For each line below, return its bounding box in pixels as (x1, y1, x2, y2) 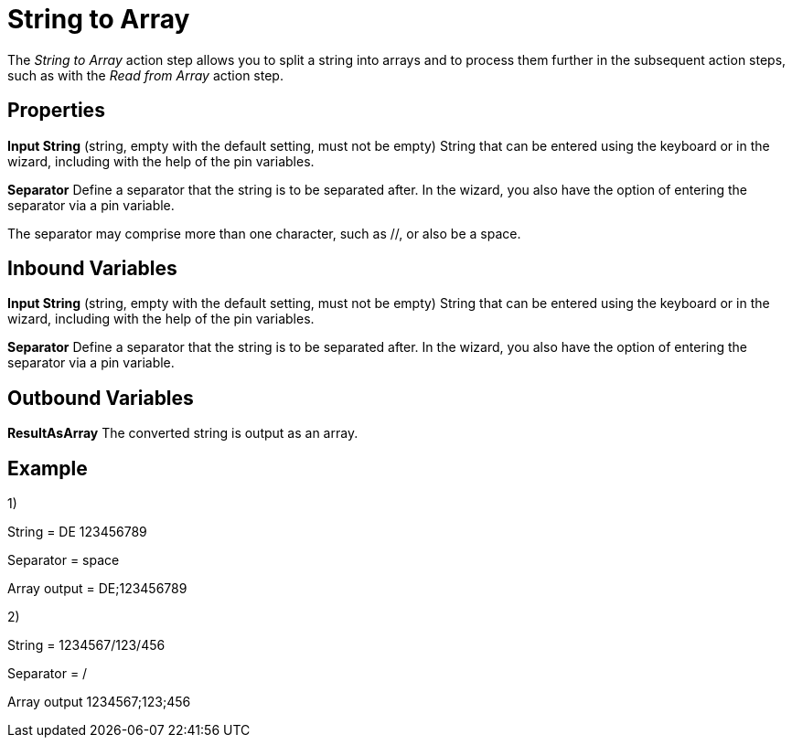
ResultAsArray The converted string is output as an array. (7, 425, 359, 442)
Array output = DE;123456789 (7, 580, 187, 597)
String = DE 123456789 (7, 524, 147, 540)
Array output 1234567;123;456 (7, 694, 191, 710)
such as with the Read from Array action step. (7, 67, 284, 83)
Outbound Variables (7, 386, 194, 410)
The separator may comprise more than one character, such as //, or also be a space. (7, 225, 521, 241)
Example (7, 456, 88, 480)
